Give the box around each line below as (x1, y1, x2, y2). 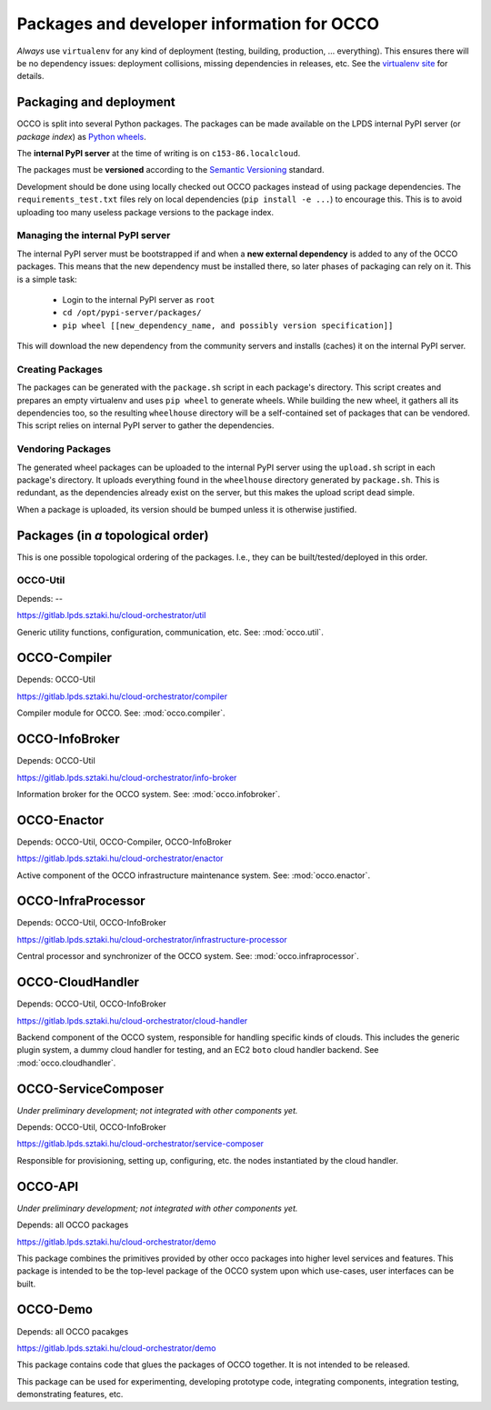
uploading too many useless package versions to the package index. (16, 206, 275, 217)
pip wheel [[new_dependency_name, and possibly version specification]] (62, 320, 394, 331)
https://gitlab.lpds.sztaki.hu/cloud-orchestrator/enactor (16, 853, 224, 864)
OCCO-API (16, 1178, 79, 1195)
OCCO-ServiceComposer (16, 1081, 165, 1096)
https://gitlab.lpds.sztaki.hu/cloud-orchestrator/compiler (16, 691, 227, 702)
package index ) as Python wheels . (16, 131, 146, 142)
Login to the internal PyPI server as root (62, 294, 215, 305)
